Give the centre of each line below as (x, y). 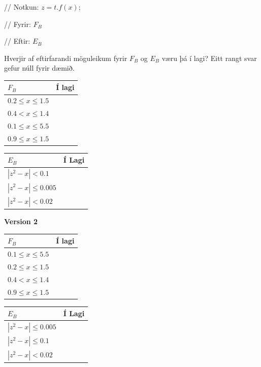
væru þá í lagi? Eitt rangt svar (209, 58)
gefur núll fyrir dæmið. (39, 68)
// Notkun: (22, 7)
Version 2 (21, 221)
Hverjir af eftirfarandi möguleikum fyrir (66, 58)
